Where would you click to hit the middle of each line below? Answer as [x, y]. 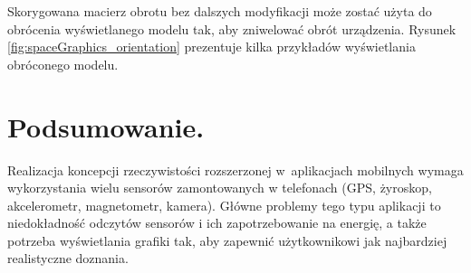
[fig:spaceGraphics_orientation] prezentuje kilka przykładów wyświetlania [211, 47]
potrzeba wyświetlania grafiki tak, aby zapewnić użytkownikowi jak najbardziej [227, 240]
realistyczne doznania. [68, 258]
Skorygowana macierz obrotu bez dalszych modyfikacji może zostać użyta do [220, 11]
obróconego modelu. [63, 64]
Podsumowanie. [106, 126]
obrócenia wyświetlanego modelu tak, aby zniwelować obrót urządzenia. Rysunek [232, 28]
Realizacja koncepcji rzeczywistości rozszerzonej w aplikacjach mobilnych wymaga [235, 169]
